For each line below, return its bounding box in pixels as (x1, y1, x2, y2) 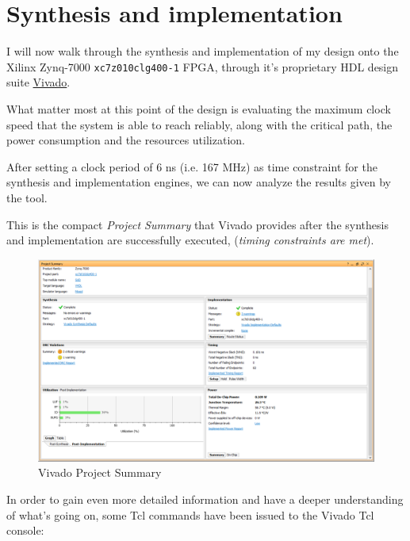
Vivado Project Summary (38, 464, 162, 481)
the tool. (6, 189, 48, 205)
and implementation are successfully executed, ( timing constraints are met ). (6, 232, 374, 248)
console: (6, 522, 44, 539)
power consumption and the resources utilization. (6, 132, 245, 148)
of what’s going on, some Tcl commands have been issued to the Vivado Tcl (6, 506, 374, 523)
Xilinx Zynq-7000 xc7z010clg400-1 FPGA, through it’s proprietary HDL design (6, 58, 399, 75)
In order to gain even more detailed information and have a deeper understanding (6, 490, 404, 507)
